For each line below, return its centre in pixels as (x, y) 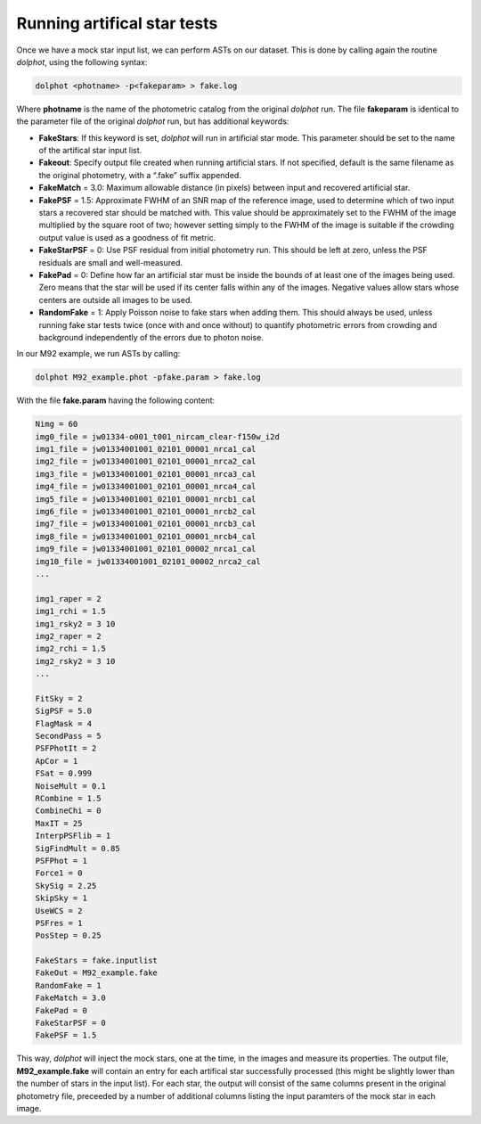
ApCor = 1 (57, 761)
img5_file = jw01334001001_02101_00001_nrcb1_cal (146, 499)
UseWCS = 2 (59, 911)
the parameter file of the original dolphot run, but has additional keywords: (153, 121)
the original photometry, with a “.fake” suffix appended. (140, 175)
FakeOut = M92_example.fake (96, 973)
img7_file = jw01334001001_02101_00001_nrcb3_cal (146, 524)
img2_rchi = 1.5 (71, 649)
